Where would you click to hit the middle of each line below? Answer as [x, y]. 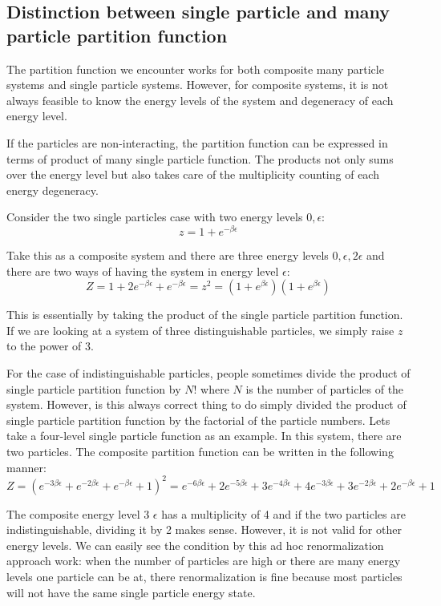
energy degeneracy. [53, 190]
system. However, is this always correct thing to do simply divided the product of [206, 404]
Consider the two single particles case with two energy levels [155, 217]
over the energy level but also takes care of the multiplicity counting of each [193, 174]
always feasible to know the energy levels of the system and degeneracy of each [200, 100]
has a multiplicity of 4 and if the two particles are [283, 513]
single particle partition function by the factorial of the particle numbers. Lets [198, 420]
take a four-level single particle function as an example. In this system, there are [204, 436]
